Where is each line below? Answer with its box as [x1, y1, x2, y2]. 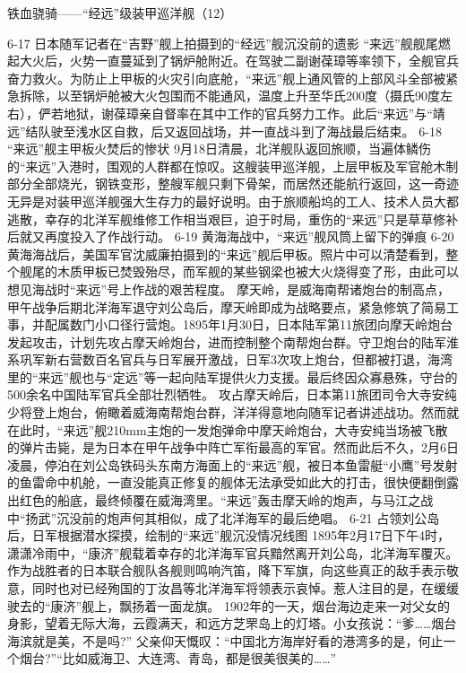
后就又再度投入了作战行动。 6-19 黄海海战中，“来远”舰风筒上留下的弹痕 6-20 [7, 227, 454, 246]
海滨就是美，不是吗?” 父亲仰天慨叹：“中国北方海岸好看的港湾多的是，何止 [7, 631, 444, 650]
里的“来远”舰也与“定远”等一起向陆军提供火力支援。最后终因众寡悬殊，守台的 [7, 367, 458, 386]
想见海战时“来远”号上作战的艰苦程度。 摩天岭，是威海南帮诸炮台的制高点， [7, 279, 450, 298]
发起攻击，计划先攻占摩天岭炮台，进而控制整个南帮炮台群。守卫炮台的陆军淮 [7, 332, 459, 351]
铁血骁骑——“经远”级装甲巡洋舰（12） [7, 4, 233, 22]
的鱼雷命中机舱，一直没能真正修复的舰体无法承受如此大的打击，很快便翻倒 [7, 473, 446, 492]
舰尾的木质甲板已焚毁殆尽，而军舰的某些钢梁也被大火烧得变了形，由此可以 [19, 262, 459, 281]
